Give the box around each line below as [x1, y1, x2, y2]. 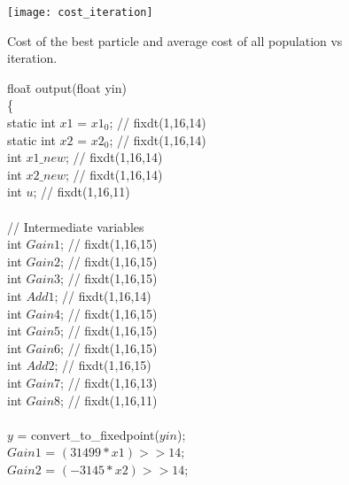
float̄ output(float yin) [7, 78, 127, 96]
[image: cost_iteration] [7, 6, 153, 19]
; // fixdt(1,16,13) [60, 373, 158, 391]
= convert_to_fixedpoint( [17, 425, 159, 443]
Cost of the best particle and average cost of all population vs [7, 31, 343, 50]
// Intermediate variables [7, 217, 144, 235]
